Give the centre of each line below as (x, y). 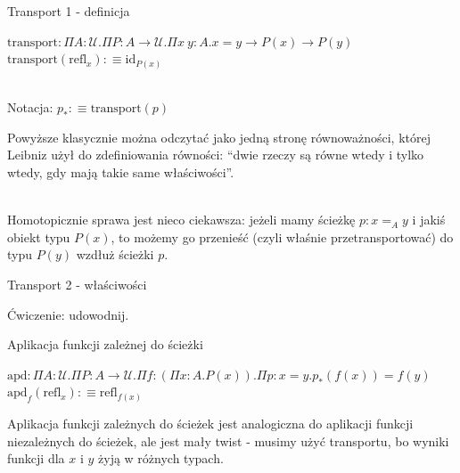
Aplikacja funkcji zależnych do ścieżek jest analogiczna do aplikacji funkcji (210, 423)
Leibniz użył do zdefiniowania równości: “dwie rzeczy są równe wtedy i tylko (216, 155)
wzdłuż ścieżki (115, 254)
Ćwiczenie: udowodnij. (68, 314)
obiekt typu (39, 236)
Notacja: (30, 107)
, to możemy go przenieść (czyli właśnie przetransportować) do (282, 236)
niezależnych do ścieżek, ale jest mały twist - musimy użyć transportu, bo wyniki (228, 440)
